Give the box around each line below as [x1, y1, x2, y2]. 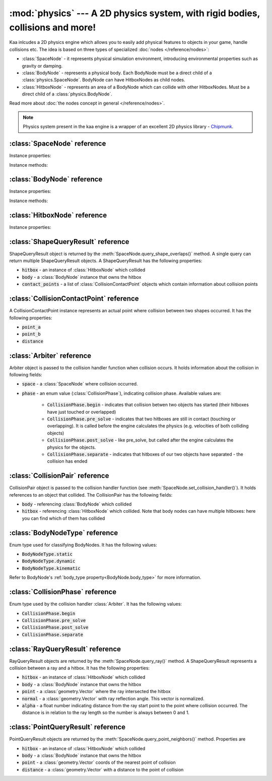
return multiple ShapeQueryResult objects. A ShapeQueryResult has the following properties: [9, 258, 202, 264]
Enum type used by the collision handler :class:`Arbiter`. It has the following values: [9, 601, 182, 607]
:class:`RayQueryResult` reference [9, 645, 121, 653]
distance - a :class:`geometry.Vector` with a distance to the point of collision [22, 766, 184, 772]
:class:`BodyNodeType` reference [9, 528, 118, 537]
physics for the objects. [47, 444, 96, 450]
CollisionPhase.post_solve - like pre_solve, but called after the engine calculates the [47, 437, 234, 443]
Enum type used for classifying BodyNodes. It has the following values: [9, 542, 157, 548]
